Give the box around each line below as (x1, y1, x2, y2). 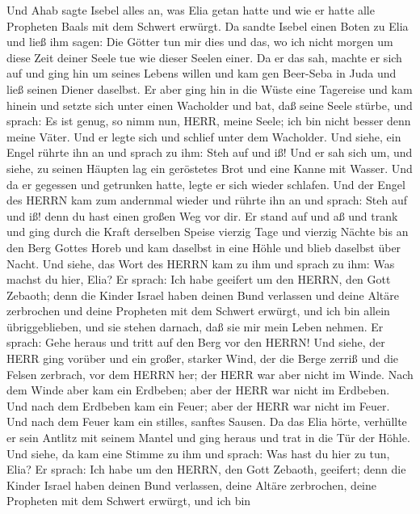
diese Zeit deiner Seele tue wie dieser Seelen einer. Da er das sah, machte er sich (6, 48, 402, 65)
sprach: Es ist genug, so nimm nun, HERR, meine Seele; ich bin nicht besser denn (6, 112, 411, 129)
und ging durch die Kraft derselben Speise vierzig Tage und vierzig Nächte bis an (6, 223, 409, 240)
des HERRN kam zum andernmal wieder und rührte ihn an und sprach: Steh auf (6, 192, 408, 209)
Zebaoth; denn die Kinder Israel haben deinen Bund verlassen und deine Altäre (6, 286, 399, 303)
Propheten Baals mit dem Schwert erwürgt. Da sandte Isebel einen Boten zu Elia (6, 17, 409, 34)
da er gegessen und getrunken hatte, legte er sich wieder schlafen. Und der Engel (6, 175, 405, 192)
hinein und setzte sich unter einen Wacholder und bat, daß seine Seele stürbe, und (6, 96, 413, 113)
